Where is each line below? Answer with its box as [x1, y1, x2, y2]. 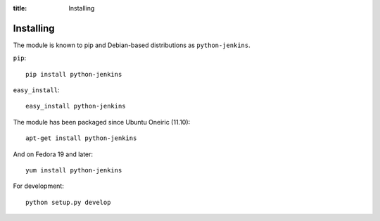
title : [13, 4, 27, 12]
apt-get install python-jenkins [25, 134, 137, 142]
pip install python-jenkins [25, 70, 122, 78]
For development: [13, 182, 65, 190]
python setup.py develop [25, 198, 111, 206]
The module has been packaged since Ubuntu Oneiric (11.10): [13, 118, 191, 126]
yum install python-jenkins [25, 166, 122, 175]
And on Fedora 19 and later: [13, 150, 94, 158]
